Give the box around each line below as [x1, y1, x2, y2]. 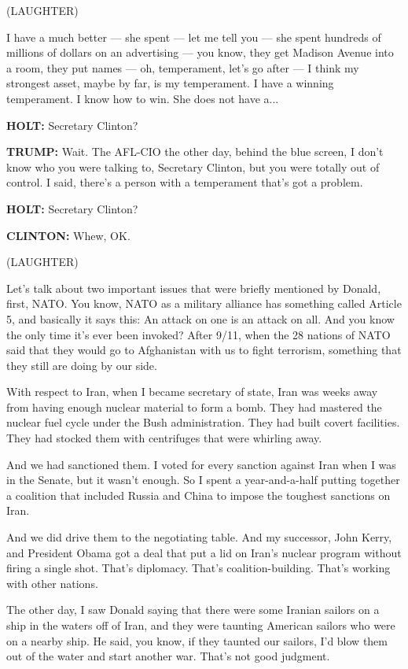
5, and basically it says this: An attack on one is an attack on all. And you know [6, 310, 395, 327]
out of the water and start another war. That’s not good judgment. [6, 648, 330, 664]
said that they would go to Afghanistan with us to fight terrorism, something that [6, 342, 402, 358]
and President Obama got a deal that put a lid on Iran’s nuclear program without [6, 544, 402, 560]
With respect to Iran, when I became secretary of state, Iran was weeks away [6, 383, 378, 400]
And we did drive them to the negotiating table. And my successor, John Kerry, [6, 529, 392, 545]
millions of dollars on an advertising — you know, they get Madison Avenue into [6, 44, 394, 61]
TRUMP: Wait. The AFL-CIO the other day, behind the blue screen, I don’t [6, 143, 384, 160]
